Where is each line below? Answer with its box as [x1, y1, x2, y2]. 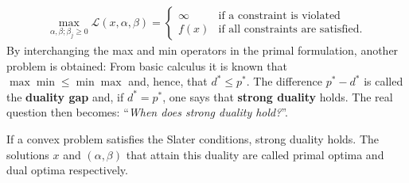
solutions [6, 146, 49, 162]
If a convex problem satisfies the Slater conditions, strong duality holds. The [6, 131, 380, 147]
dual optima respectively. [6, 162, 128, 178]
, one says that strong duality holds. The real [162, 88, 393, 105]
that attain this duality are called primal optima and [126, 146, 384, 162]
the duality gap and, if [6, 88, 124, 105]
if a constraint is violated [218, 10, 341, 21]
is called [364, 73, 403, 90]
